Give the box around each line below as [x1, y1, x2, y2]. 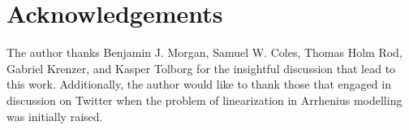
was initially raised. [6, 107, 103, 124]
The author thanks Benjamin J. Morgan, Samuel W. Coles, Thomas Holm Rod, [6, 44, 403, 61]
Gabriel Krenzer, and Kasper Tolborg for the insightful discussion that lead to [6, 59, 396, 76]
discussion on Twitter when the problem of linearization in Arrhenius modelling [6, 91, 403, 108]
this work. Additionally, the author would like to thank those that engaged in [6, 76, 391, 93]
